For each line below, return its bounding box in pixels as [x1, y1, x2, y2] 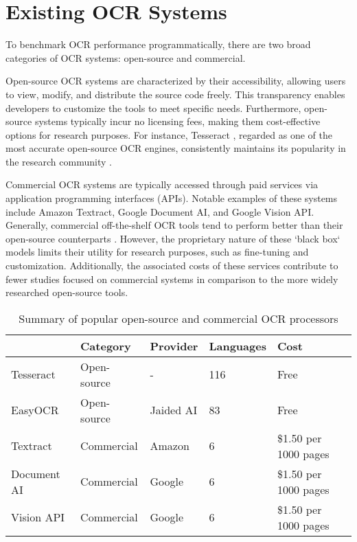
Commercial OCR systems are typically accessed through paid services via [5, 177, 319, 192]
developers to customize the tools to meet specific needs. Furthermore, [5, 100, 301, 115]
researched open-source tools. [5, 285, 128, 300]
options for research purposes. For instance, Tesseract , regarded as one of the [5, 127, 332, 142]
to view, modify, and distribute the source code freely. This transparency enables [5, 87, 345, 101]
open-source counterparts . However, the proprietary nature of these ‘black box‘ [5, 231, 341, 245]
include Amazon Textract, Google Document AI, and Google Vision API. [5, 204, 314, 218]
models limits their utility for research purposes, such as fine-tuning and [5, 245, 309, 259]
